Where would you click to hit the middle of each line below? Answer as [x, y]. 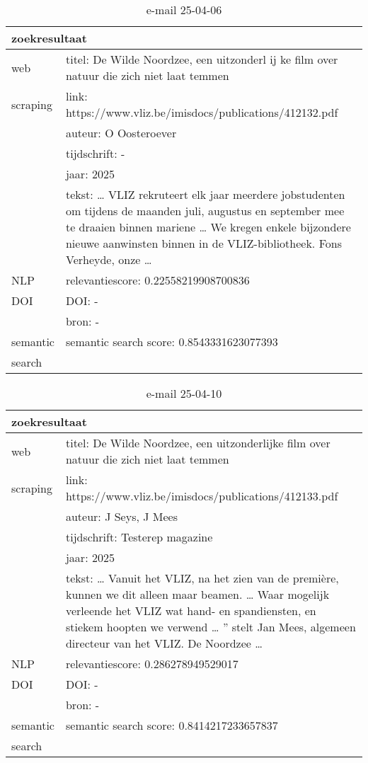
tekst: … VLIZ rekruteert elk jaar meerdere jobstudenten [205, 194]
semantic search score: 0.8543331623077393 [172, 342]
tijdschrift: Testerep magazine [139, 537]
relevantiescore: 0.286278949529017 [152, 664]
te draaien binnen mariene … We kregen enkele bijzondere [208, 227]
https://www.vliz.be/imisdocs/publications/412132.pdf [202, 112]
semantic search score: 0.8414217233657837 [172, 725]
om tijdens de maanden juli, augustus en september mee [205, 211]
